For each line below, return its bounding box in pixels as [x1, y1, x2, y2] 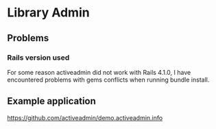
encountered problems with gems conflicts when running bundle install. [7, 75, 210, 84]
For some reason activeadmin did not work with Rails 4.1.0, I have [7, 68, 191, 76]
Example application [7, 95, 96, 107]
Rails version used [7, 53, 70, 62]
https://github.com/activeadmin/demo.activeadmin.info [7, 113, 163, 121]
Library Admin [7, 5, 91, 21]
